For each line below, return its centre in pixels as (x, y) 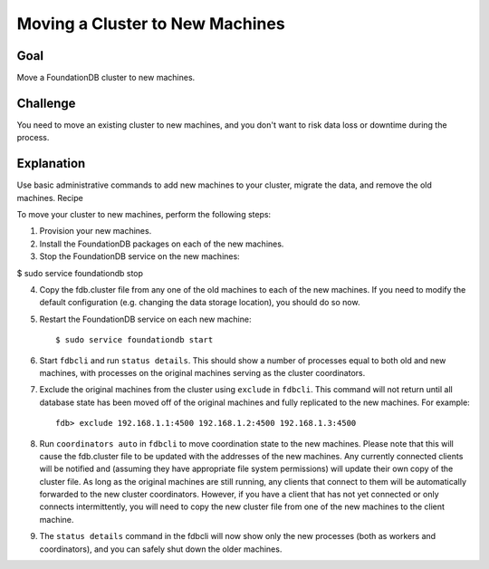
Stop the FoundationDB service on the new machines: (139, 256)
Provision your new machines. (96, 231)
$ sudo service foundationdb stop (80, 273)
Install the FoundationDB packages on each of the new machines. (162, 244)
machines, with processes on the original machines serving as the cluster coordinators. (202, 372)
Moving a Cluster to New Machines (151, 24)
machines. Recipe (50, 198)
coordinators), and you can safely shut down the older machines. (161, 549)
